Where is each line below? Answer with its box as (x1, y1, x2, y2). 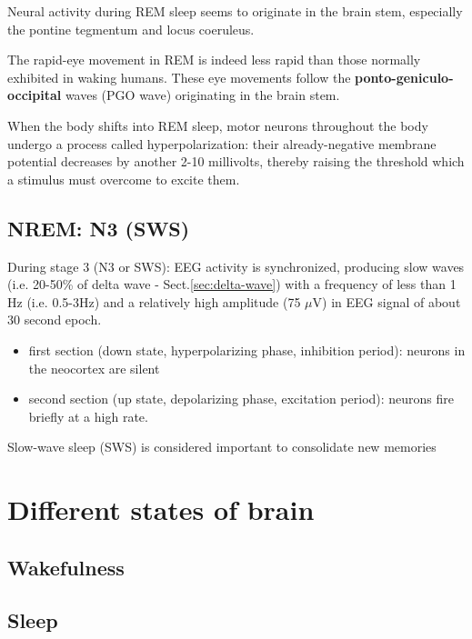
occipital (7, 85, 62, 105)
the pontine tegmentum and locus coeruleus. (7, 19, 255, 38)
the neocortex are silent (28, 358, 160, 377)
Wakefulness (7, 553, 125, 581)
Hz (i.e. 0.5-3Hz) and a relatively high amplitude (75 (7, 292, 301, 311)
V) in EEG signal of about (312, 292, 461, 311)
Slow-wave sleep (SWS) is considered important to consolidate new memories (7, 437, 437, 456)
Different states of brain (7, 491, 315, 528)
